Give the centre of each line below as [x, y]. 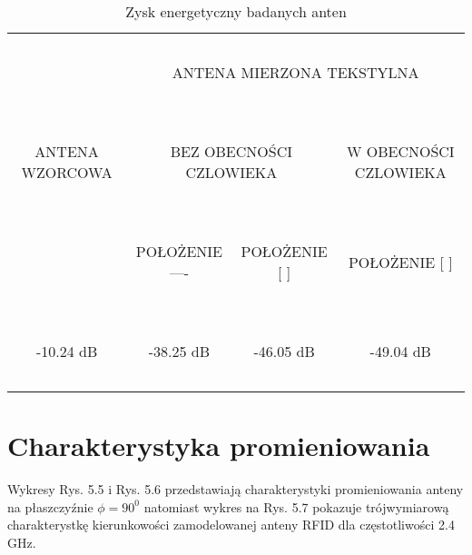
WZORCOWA [67, 172]
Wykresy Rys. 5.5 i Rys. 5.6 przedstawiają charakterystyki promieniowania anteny [236, 489]
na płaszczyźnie [50, 506]
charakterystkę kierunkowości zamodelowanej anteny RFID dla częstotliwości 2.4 [231, 525]
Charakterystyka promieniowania [219, 446]
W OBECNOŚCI [400, 151]
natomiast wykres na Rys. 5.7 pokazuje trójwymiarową [296, 506]
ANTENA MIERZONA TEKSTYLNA [295, 72]
